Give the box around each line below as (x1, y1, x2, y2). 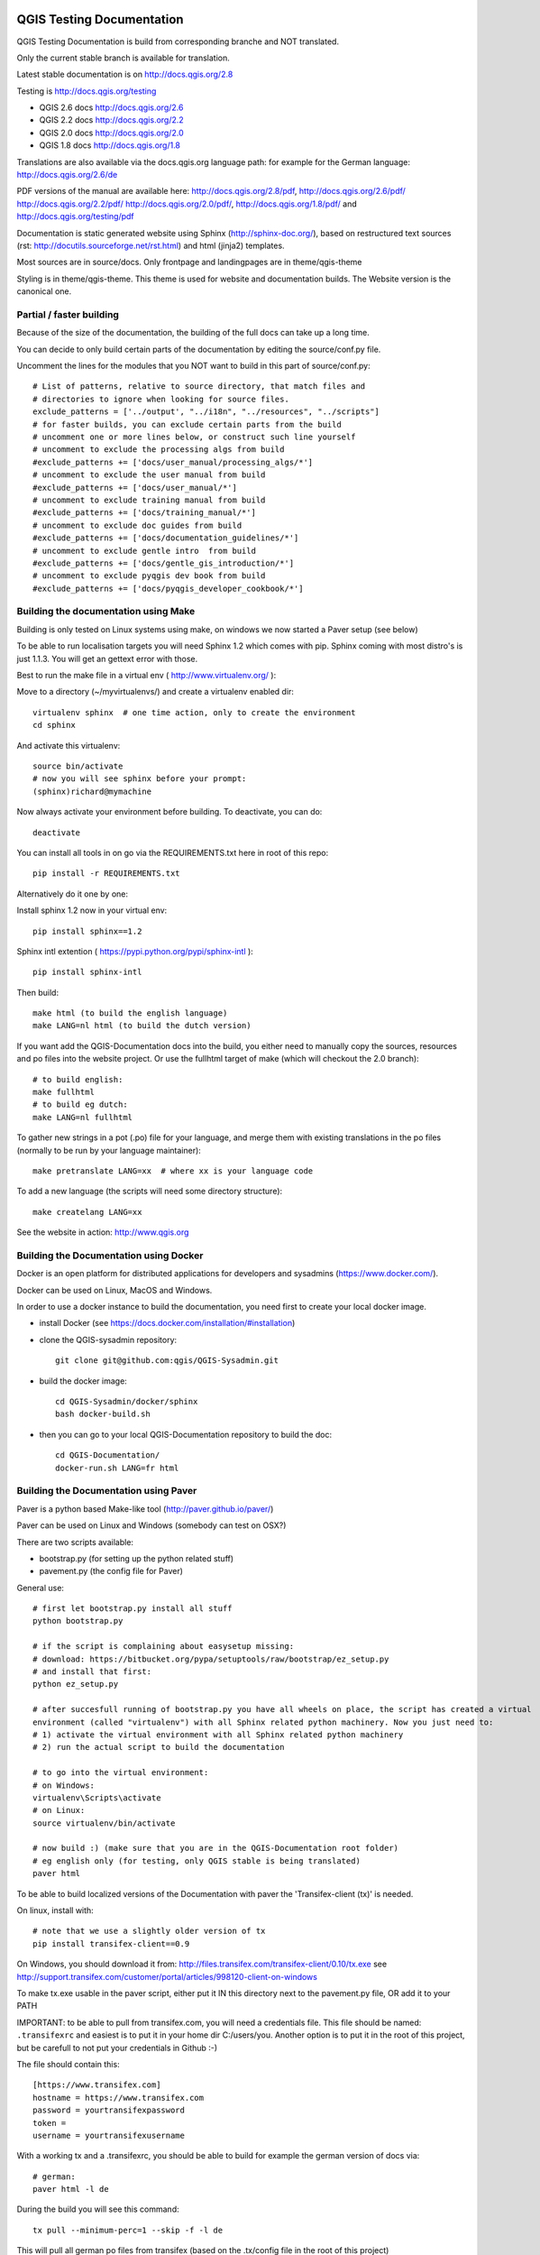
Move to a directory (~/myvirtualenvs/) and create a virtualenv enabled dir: (16, 686, 295, 697)
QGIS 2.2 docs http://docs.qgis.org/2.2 (39, 115, 184, 125)
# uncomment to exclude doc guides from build (32, 520, 243, 530)
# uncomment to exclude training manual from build (32, 494, 266, 505)
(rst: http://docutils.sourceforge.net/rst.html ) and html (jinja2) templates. (16, 240, 285, 251)
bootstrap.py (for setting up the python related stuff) (39, 1552, 234, 1564)
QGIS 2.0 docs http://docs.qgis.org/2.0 (39, 127, 184, 138)
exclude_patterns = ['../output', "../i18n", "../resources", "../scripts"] (32, 407, 380, 417)
